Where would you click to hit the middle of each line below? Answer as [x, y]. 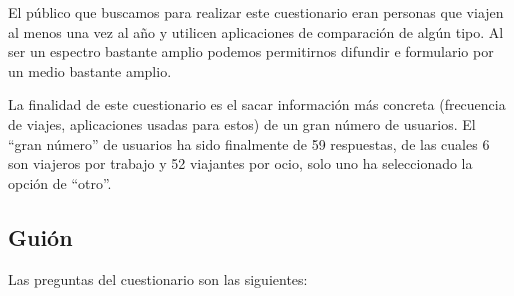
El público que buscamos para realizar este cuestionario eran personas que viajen [256, 12]
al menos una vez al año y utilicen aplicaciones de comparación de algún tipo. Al [256, 31]
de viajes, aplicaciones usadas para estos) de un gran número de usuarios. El [242, 123]
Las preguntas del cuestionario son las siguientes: [158, 278]
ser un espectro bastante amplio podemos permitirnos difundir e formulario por [251, 51]
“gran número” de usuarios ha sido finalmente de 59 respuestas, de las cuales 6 [249, 143]
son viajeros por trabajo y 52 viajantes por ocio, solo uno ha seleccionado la [240, 163]
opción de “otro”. [60, 182]
